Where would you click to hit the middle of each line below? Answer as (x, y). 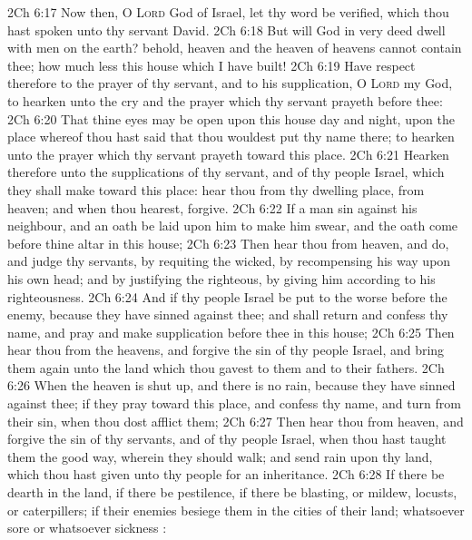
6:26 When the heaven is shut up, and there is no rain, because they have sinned (231, 385)
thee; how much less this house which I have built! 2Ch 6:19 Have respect (211, 65)
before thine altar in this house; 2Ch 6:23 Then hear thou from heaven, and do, (228, 243)
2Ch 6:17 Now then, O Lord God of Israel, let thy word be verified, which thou (228, 12)
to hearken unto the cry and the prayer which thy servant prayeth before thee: (225, 100)
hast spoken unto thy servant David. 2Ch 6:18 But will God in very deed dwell (226, 29)
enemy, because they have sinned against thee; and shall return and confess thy (228, 314)
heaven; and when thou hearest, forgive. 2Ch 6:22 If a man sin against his (212, 207)
